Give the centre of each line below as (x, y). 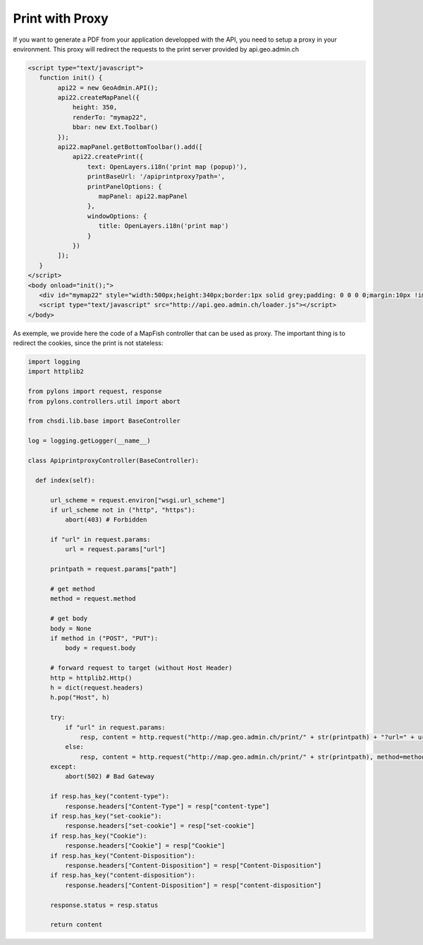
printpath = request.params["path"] (114, 569)
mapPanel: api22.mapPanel (143, 197)
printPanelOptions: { (124, 186)
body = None (71, 628)
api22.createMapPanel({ (99, 98)
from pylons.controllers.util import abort (104, 401)
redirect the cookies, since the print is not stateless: (88, 343)
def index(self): (65, 480)
